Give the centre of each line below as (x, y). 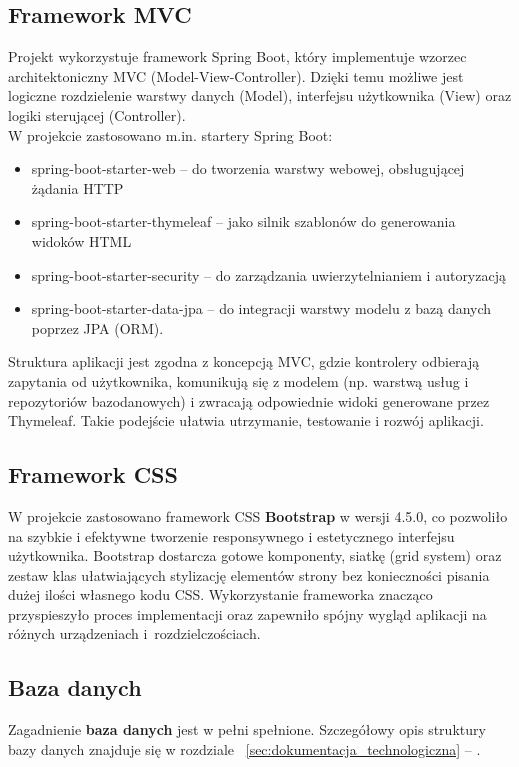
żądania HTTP (77, 187)
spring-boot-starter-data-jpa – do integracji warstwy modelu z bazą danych (261, 308)
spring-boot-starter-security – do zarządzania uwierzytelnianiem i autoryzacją (268, 274)
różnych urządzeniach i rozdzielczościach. (134, 633)
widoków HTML (81, 240)
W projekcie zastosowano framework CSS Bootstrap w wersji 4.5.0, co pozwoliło (258, 515)
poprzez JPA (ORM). (97, 327)
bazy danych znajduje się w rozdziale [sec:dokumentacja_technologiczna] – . (244, 748)
